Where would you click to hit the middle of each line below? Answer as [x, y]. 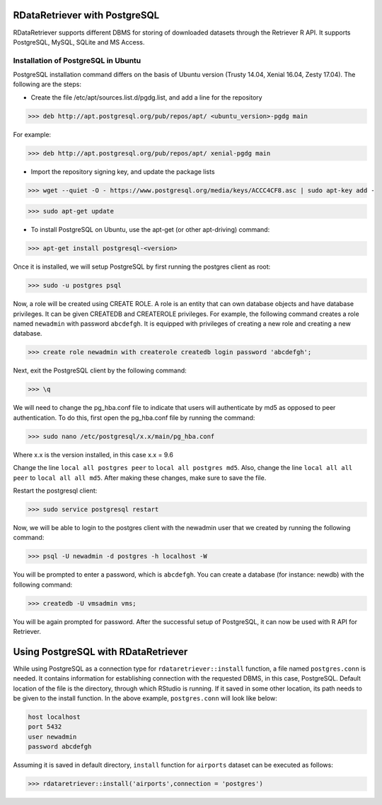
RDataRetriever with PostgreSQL [86, 15]
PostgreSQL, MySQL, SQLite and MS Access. [79, 42]
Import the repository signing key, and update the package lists [123, 171]
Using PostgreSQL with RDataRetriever [100, 651]
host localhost [54, 717]
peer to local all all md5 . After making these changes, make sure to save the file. [140, 478]
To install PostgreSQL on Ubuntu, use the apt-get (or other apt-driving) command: [150, 230]
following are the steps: [47, 84]
